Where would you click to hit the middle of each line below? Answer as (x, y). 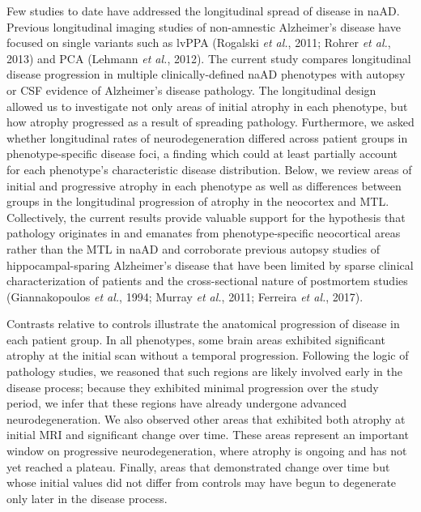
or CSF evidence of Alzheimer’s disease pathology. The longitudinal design (191, 90)
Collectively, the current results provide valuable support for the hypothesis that (206, 217)
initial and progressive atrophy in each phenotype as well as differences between (204, 185)
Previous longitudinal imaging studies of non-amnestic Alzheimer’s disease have (204, 26)
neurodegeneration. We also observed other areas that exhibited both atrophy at (206, 418)
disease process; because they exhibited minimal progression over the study (193, 387)
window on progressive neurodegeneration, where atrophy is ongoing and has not (207, 451)
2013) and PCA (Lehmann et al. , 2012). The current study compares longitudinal (209, 58)
